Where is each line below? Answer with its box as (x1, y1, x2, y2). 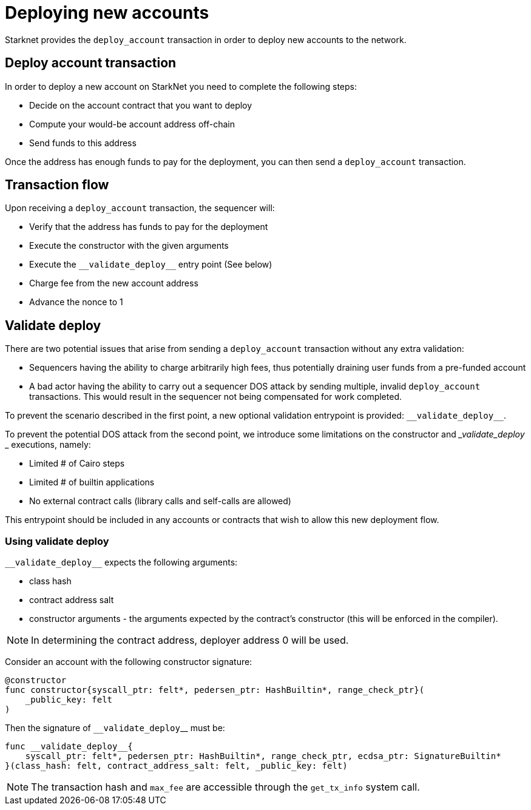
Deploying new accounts (5, 2, 209, 23)
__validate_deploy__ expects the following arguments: (5, 557, 238, 568)
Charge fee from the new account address (29, 278, 198, 289)
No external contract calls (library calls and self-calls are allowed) (29, 496, 291, 507)
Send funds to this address (29, 137, 137, 148)
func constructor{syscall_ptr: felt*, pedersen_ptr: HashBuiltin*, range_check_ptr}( (5, 685, 425, 695)
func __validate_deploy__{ (5, 741, 133, 752)
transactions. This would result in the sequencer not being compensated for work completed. (29, 391, 402, 402)
